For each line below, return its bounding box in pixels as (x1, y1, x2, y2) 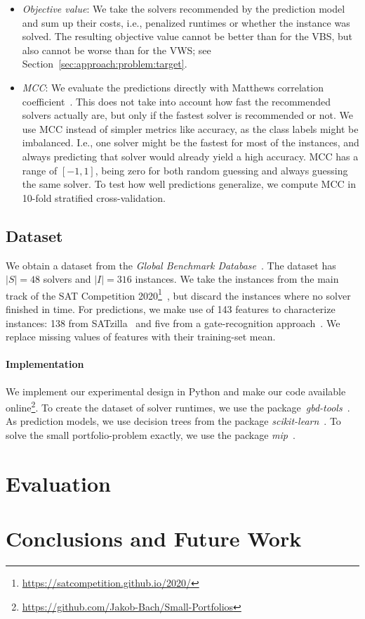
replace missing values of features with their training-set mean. (6, 329, 276, 344)
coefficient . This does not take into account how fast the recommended (22, 94, 331, 108)
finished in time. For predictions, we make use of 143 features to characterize (6, 301, 336, 316)
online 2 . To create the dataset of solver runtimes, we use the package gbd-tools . (6, 398, 350, 414)
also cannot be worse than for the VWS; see (22, 42, 211, 57)
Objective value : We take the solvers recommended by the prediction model (22, 1, 345, 15)
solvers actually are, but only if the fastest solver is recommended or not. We (22, 108, 353, 122)
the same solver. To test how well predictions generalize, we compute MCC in (22, 177, 356, 191)
